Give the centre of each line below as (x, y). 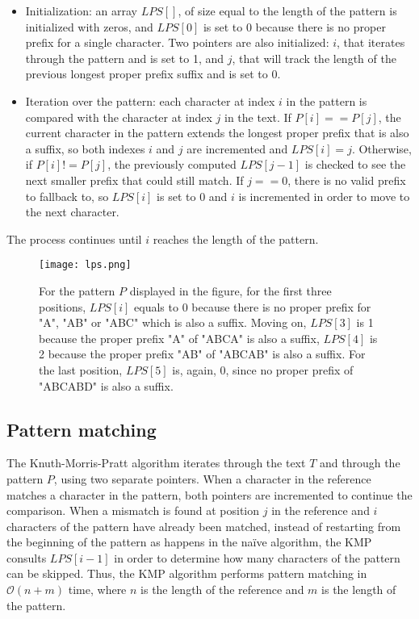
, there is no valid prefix (347, 180)
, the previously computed (172, 164)
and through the (360, 463)
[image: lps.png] (85, 265)
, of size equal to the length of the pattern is (287, 10)
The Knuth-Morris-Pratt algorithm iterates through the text (156, 463)
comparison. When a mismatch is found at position (133, 510)
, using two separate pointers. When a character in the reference (212, 478)
